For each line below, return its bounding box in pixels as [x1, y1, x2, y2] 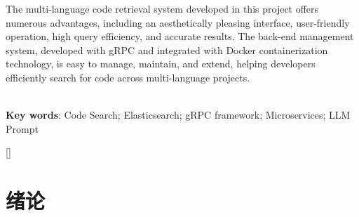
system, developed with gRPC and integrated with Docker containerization [6, 42, 328, 57]
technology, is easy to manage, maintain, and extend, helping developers [6, 56, 316, 71]
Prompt [6, 121, 39, 136]
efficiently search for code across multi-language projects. [6, 70, 250, 84]
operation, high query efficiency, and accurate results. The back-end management [6, 29, 354, 44]
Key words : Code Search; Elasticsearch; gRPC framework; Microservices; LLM [6, 107, 351, 122]
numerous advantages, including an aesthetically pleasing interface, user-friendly [6, 15, 350, 29]
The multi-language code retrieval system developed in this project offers [6, 1, 319, 15]
